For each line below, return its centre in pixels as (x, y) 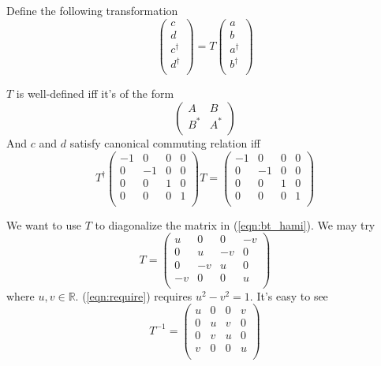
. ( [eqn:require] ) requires (134, 295)
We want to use (44, 224)
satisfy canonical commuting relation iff (165, 143)
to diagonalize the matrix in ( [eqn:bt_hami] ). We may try (235, 224)
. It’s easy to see (289, 295)
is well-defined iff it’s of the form (95, 93)
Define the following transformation (92, 10)
